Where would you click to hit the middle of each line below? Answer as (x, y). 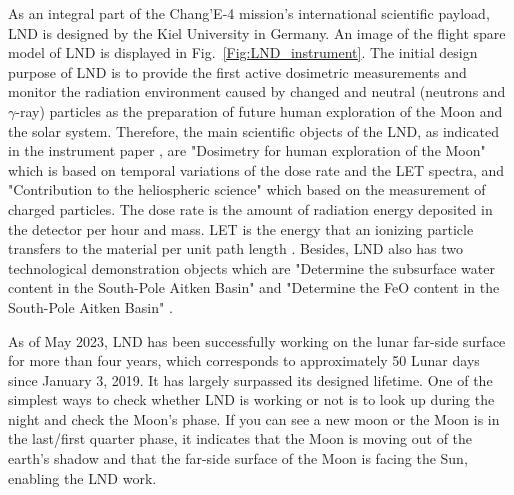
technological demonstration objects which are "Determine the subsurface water (251, 267)
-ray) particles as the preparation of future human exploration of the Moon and (259, 110)
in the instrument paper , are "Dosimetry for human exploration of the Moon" (247, 150)
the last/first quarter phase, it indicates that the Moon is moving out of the (240, 438)
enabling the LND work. (82, 477)
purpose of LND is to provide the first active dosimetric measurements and (237, 71)
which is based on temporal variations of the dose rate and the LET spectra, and (256, 169)
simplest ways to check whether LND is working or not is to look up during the (251, 399)
